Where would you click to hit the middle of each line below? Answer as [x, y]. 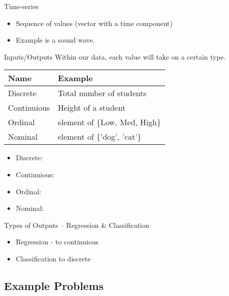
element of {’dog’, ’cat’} [99, 137]
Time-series [21, 6]
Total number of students [102, 93]
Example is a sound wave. [55, 40]
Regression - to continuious [57, 242]
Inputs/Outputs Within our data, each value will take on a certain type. [115, 56]
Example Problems [54, 285]
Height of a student [91, 108]
